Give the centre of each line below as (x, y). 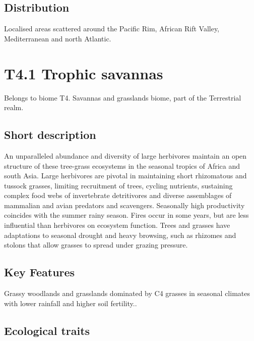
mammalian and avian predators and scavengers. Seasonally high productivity (124, 205)
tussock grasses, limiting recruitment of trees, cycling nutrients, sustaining (118, 185)
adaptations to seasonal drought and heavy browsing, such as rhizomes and (120, 235)
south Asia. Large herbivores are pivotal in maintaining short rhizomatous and (125, 176)
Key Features (40, 272)
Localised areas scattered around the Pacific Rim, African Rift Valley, (112, 29)
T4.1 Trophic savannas (84, 73)
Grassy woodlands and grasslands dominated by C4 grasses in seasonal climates (127, 293)
